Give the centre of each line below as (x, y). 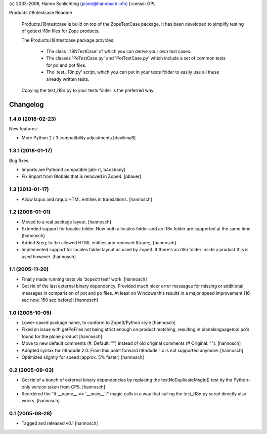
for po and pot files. (66, 65)
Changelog (26, 104)
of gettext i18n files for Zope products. (61, 31)
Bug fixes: (19, 161)
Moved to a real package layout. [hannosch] (66, 222)
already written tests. (68, 79)
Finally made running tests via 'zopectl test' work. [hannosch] (84, 279)
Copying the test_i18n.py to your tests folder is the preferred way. (88, 90)
